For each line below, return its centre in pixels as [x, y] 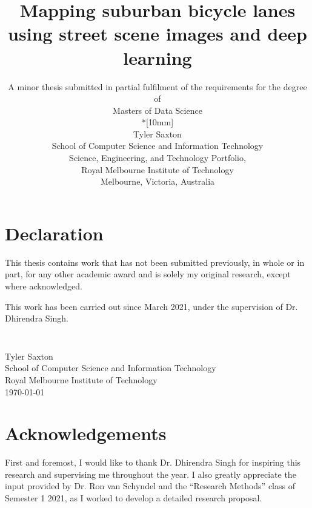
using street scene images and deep [158, 34]
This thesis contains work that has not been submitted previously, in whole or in [155, 262]
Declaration [54, 233]
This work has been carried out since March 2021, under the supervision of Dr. [151, 306]
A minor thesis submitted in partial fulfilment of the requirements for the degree [158, 86]
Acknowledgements [86, 433]
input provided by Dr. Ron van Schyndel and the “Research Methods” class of [150, 486]
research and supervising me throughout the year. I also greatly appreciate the [151, 474]
